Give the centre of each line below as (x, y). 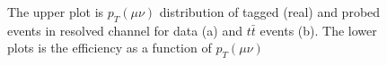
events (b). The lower (318, 30)
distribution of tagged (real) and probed (270, 12)
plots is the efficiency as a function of (110, 48)
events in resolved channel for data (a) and (125, 30)
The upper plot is (56, 12)
